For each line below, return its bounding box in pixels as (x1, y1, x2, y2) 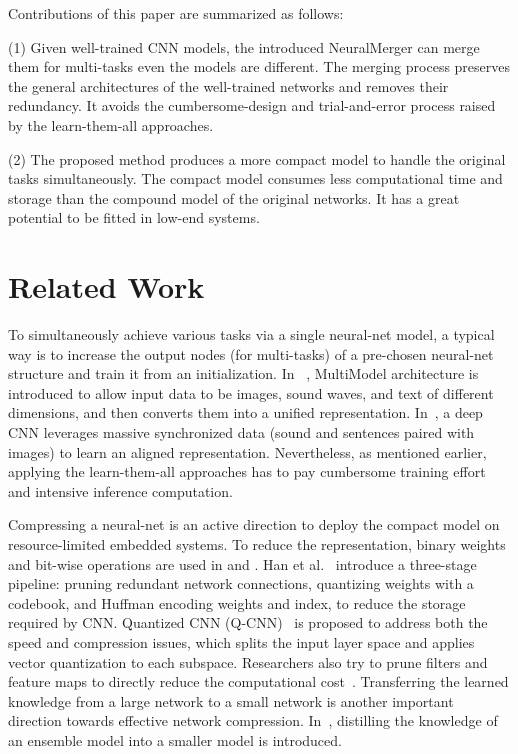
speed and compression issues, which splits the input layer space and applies (8, 631, 475, 652)
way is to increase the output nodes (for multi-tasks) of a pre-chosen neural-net (8, 343, 494, 364)
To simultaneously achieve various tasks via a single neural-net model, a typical (8, 324, 495, 345)
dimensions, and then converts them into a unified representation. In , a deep (8, 402, 483, 423)
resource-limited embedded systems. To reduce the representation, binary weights (8, 534, 506, 554)
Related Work (8, 266, 205, 307)
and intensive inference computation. (8, 480, 233, 501)
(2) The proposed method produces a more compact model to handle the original (8, 148, 506, 169)
